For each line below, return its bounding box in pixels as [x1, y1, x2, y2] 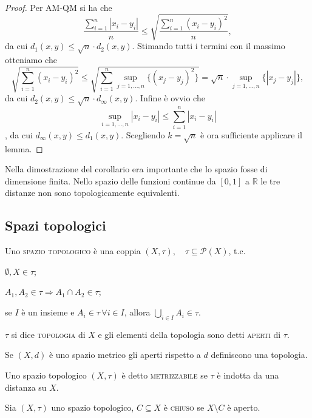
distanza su [5, 380, 47, 393]
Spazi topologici [5, 216, 106, 235]
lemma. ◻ [5, 142, 43, 155]
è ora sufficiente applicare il [200, 128, 302, 141]
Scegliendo [126, 128, 165, 141]
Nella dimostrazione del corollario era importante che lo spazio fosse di [5, 163, 268, 175]
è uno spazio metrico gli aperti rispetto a [49, 348, 201, 361]
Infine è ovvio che [140, 92, 205, 104]
